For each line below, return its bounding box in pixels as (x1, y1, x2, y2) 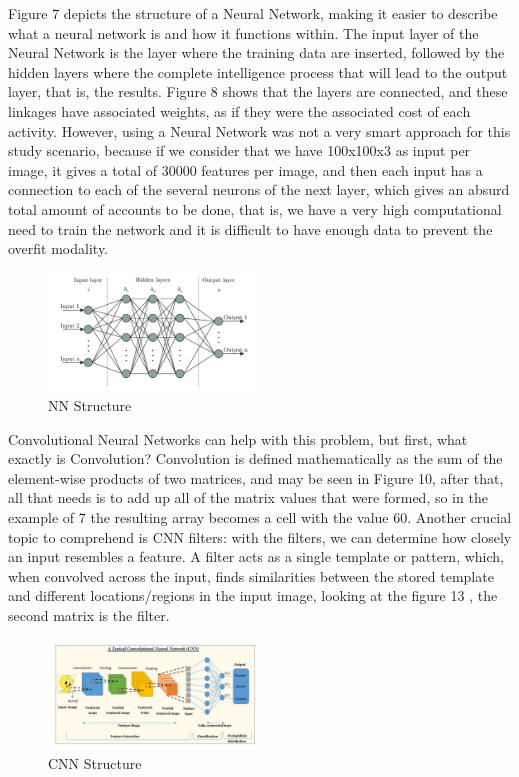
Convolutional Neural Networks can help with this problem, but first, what (8, 428, 468, 449)
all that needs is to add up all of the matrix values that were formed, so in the (8, 487, 488, 508)
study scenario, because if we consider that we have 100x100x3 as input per (8, 140, 471, 161)
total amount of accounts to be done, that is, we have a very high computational (8, 198, 502, 219)
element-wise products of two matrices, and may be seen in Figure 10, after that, (8, 467, 504, 488)
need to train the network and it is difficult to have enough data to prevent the (8, 218, 493, 239)
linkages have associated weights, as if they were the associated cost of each (8, 100, 471, 121)
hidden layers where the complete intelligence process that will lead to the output (8, 61, 508, 82)
